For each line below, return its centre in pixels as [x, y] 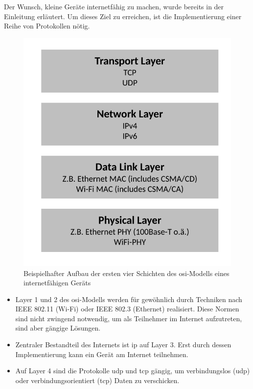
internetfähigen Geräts [57, 283]
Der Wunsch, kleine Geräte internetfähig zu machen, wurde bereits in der [114, 6]
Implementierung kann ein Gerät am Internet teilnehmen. [102, 354]
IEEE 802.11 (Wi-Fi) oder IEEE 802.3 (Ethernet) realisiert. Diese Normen [127, 309]
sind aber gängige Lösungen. [58, 328]
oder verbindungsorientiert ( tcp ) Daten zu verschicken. [97, 380]
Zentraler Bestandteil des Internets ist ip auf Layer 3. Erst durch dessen [123, 345]
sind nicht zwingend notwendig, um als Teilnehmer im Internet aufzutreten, [129, 318]
